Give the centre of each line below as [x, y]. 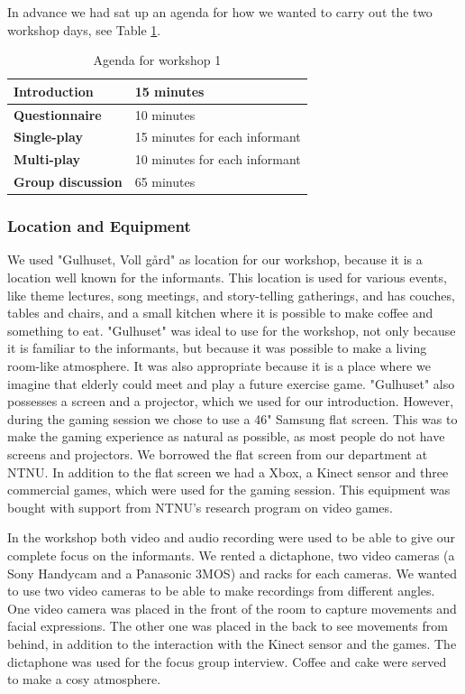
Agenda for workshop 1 [157, 60]
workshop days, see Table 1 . [84, 29]
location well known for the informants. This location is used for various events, [227, 278]
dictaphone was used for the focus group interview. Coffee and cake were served [227, 661]
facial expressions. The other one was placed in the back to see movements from [228, 626]
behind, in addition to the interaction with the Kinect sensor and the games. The [232, 643]
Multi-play [47, 159]
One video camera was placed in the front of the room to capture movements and [232, 608]
